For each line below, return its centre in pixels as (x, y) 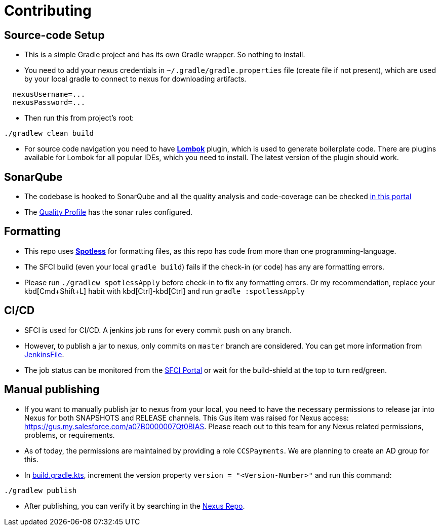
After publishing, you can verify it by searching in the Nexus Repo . (135, 506)
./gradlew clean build (49, 134)
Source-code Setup (54, 35)
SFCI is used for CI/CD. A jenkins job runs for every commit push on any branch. (158, 330)
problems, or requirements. (70, 435)
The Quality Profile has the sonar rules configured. (109, 212)
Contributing (48, 11)
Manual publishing (52, 390)
